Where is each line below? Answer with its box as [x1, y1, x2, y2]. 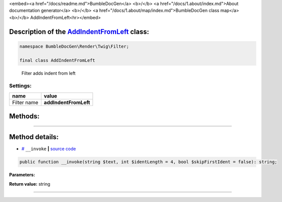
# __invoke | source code [21, 146, 76, 152]
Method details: [9, 133, 59, 141]
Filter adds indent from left [21, 70, 76, 76]
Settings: [9, 82, 32, 89]
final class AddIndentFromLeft [19, 57, 96, 63]
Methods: [9, 112, 40, 121]
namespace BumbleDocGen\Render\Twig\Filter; [19, 44, 129, 49]
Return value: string [9, 181, 50, 187]
